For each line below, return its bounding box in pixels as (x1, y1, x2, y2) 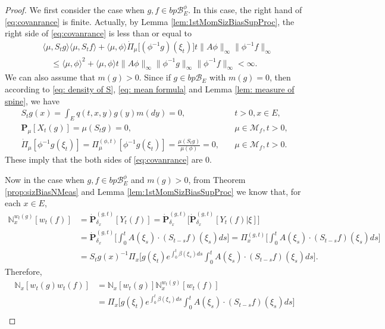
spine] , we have (5, 94, 60, 107)
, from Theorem (188, 173, 246, 186)
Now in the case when (5, 173, 84, 186)
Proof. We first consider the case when (5, 4, 145, 15)
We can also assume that (5, 71, 95, 83)
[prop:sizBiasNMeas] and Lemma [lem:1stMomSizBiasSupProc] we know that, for (5, 185, 301, 197)
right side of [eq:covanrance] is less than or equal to (5, 27, 192, 39)
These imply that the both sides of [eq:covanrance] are (5, 153, 203, 166)
